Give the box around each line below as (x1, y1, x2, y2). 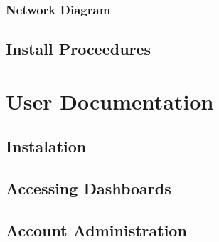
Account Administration (6, 219, 187, 241)
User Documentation (6, 86, 214, 115)
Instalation (6, 135, 87, 157)
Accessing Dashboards (6, 177, 171, 199)
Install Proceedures (6, 38, 151, 60)
